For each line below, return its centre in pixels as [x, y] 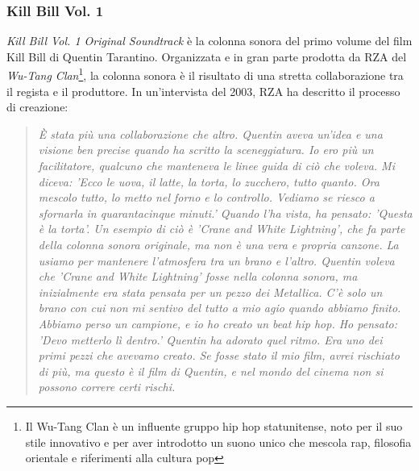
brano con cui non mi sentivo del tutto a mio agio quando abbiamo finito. [220, 308]
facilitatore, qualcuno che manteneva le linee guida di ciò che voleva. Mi [216, 166]
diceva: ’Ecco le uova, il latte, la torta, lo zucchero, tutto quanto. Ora [209, 181]
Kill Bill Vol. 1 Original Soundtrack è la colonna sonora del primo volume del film [209, 41]
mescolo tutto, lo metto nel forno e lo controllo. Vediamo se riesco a [206, 197]
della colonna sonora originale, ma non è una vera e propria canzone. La [218, 244]
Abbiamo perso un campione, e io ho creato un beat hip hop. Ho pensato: [218, 323]
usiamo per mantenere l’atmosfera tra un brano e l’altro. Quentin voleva [216, 260]
